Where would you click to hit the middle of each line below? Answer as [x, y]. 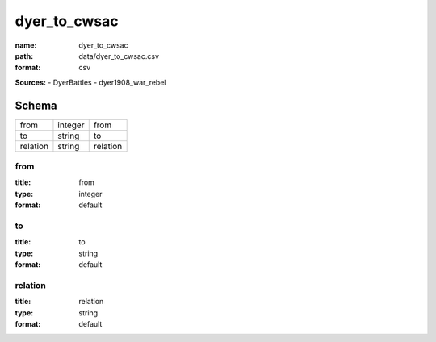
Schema [36, 105]
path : [24, 56]
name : [26, 45]
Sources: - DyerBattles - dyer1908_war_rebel [90, 82]
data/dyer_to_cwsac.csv [119, 56]
